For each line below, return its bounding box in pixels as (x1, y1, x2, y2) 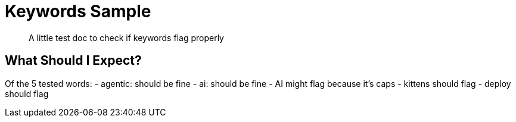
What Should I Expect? (5, 53, 142, 68)
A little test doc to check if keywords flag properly (29, 32, 224, 43)
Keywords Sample (5, 1, 151, 21)
